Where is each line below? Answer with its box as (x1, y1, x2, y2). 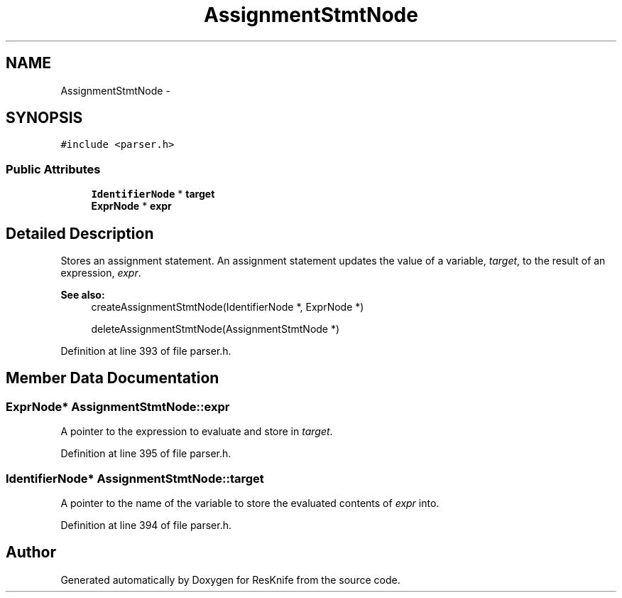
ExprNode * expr (91, 200, 172, 213)
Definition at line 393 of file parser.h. (60, 345, 231, 358)
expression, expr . (60, 267, 141, 279)
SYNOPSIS (6, 109, 83, 127)
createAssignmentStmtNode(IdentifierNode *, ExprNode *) (91, 301, 364, 314)
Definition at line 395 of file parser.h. (60, 447, 231, 460)
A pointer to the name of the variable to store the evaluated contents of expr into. (60, 497, 440, 509)
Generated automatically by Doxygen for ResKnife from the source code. (60, 573, 400, 586)
